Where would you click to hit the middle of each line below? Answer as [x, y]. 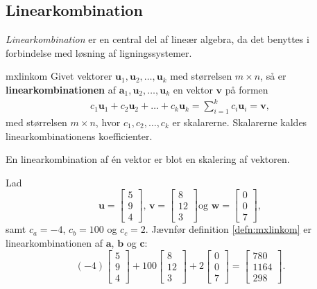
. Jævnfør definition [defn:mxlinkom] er [228, 229]
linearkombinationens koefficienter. [79, 135]
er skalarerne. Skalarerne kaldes [240, 122]
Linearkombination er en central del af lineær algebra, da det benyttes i [157, 39]
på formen [247, 89]
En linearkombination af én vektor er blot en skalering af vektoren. [148, 159]
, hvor [108, 122]
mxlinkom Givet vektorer [59, 76]
